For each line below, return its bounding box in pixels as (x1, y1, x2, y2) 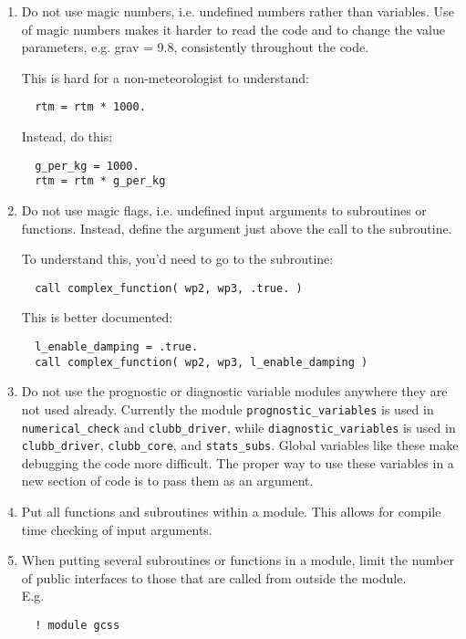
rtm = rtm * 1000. (35, 100, 146, 114)
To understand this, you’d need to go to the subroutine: (21, 249, 334, 268)
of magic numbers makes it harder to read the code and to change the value (21, 19, 446, 38)
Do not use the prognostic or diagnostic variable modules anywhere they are (21, 382, 448, 401)
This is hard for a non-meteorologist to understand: (21, 68, 309, 87)
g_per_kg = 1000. (35, 159, 140, 173)
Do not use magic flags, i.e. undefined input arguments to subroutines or (21, 200, 427, 219)
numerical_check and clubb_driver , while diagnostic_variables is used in (21, 417, 456, 436)
